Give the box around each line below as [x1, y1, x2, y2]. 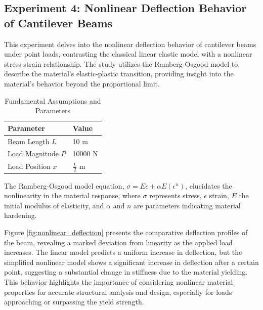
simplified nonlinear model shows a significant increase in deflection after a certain [4, 256, 259, 267]
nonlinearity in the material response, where [4, 190, 141, 201]
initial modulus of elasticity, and [4, 200, 104, 210]
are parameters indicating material [133, 200, 241, 210]
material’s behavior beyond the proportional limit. [4, 78, 160, 88]
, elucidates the [185, 180, 232, 191]
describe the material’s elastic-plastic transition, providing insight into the [4, 68, 234, 79]
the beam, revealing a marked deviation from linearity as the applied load [4, 237, 233, 247]
